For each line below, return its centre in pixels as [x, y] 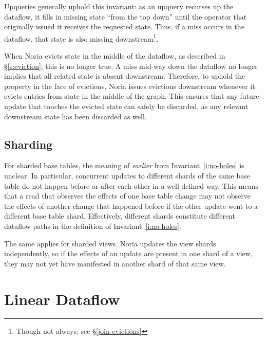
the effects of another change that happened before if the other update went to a [131, 205]
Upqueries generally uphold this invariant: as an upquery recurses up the [119, 6]
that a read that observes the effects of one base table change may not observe [127, 196]
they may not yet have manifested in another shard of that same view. [115, 263]
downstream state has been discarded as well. [75, 116]
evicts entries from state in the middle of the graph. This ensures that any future [132, 96]
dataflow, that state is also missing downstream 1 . [81, 38]
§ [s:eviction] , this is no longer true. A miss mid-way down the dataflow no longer [131, 66]
